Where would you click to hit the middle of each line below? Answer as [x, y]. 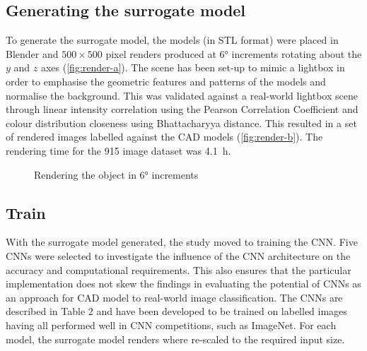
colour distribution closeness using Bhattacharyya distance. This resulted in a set [181, 123]
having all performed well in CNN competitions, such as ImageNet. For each [171, 325]
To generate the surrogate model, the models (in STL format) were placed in [172, 40]
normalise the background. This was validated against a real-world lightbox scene [182, 95]
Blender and [32, 53]
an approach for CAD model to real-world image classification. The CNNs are [174, 297]
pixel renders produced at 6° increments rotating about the [234, 53]
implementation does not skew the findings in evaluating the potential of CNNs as [183, 284]
